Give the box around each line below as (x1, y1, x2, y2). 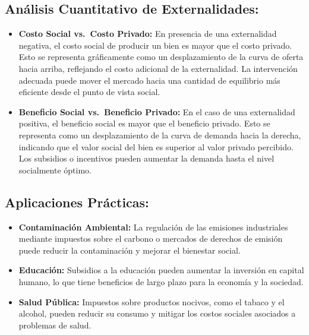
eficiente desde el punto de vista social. (18, 86, 160, 98)
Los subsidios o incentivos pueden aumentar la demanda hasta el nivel (18, 152, 275, 165)
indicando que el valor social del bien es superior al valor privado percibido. (18, 140, 294, 153)
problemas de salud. (18, 318, 92, 331)
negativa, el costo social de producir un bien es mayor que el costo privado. (18, 39, 292, 51)
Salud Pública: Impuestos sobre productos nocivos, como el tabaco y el (18, 295, 285, 308)
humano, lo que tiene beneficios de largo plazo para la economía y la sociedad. (18, 275, 304, 287)
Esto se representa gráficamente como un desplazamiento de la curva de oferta (18, 50, 304, 63)
